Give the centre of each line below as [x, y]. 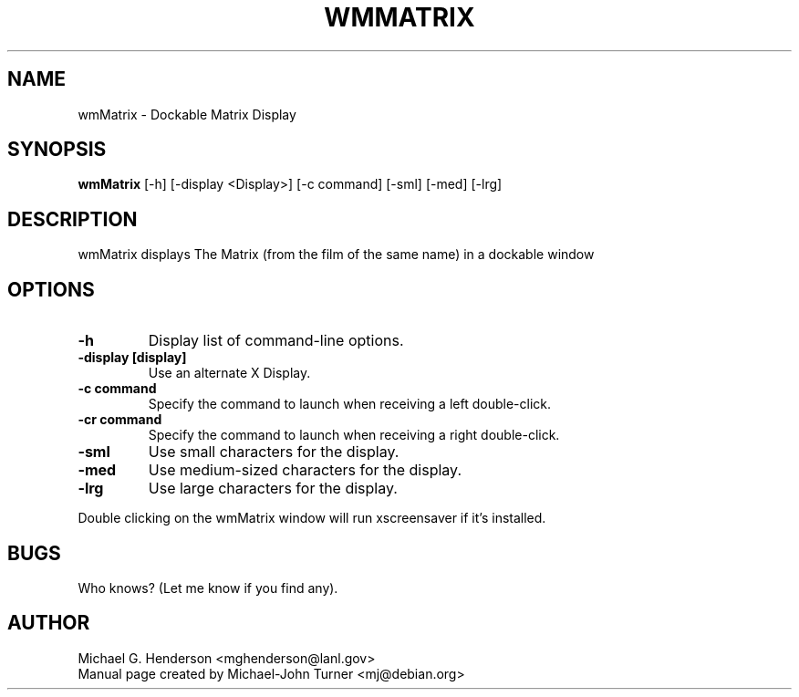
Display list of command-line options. [276, 341]
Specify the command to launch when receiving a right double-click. [354, 435]
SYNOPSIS [57, 150]
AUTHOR [49, 623]
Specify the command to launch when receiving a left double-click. [349, 404]
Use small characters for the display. [274, 452]
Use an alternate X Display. [229, 373]
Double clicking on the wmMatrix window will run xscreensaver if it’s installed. [312, 518]
